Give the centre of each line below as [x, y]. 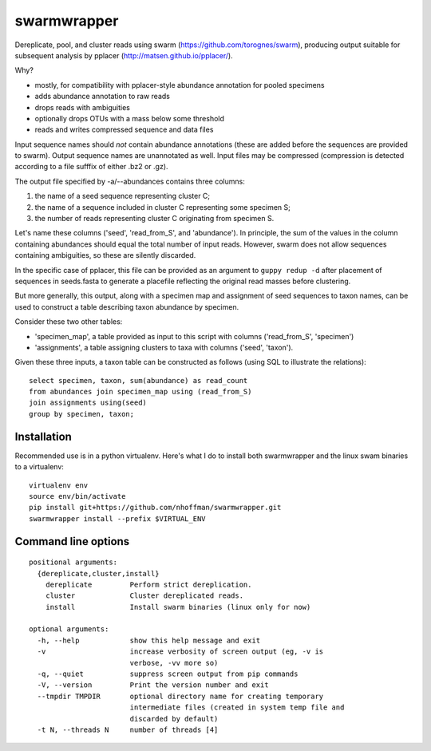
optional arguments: [69, 629]
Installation [43, 436]
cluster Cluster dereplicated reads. [144, 596]
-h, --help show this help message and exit [149, 640]
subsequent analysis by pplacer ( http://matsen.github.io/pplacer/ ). [124, 55]
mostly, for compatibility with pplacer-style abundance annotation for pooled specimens [180, 85]
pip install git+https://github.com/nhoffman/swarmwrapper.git [155, 508]
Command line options [72, 542]
